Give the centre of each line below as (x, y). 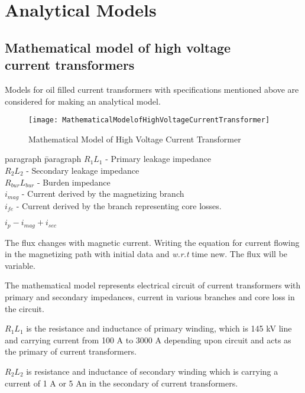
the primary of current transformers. (71, 351)
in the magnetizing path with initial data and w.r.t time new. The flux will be (146, 254)
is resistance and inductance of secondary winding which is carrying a (152, 371)
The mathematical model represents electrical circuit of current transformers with (153, 285)
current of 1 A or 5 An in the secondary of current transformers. (121, 383)
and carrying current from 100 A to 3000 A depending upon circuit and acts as (148, 340)
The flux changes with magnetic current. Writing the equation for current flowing (152, 242)
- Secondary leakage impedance (83, 170)
